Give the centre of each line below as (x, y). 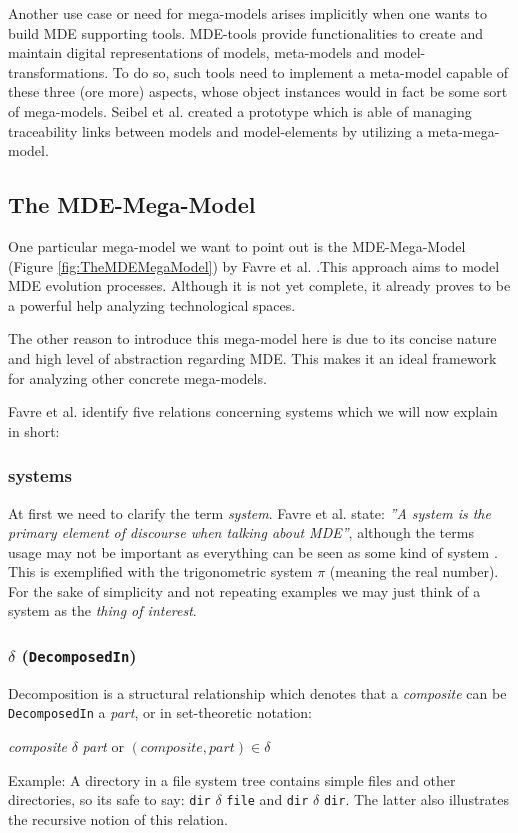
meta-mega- (463, 130)
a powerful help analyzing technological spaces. (152, 304)
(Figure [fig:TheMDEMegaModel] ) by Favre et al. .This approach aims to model (254, 265)
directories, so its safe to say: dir (109, 799)
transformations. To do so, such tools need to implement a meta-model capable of (258, 71)
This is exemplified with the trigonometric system (160, 571)
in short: (34, 430)
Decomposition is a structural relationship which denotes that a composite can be (257, 692)
